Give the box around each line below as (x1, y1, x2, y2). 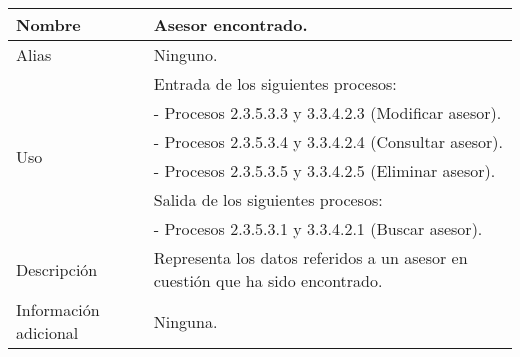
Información (16, 298, 100, 321)
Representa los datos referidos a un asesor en (153, 246, 468, 269)
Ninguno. (153, 43, 218, 66)
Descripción (16, 257, 98, 281)
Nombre (16, 13, 81, 36)
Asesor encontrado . (153, 13, 308, 36)
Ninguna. (153, 309, 218, 333)
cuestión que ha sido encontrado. (153, 269, 383, 292)
